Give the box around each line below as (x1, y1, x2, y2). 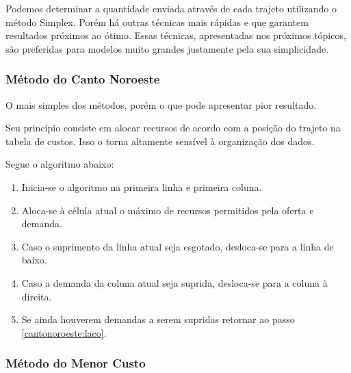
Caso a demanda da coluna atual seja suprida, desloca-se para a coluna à (21, 275, 328, 290)
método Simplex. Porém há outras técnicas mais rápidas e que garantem (5, 14, 309, 29)
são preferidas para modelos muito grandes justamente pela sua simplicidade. (5, 41, 329, 55)
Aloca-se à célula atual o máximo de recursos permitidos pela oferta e (21, 203, 314, 217)
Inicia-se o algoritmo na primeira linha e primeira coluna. (21, 179, 262, 194)
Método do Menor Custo (5, 355, 146, 372)
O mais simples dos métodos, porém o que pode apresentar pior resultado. (5, 97, 317, 112)
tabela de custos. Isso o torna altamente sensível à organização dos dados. (5, 133, 315, 148)
